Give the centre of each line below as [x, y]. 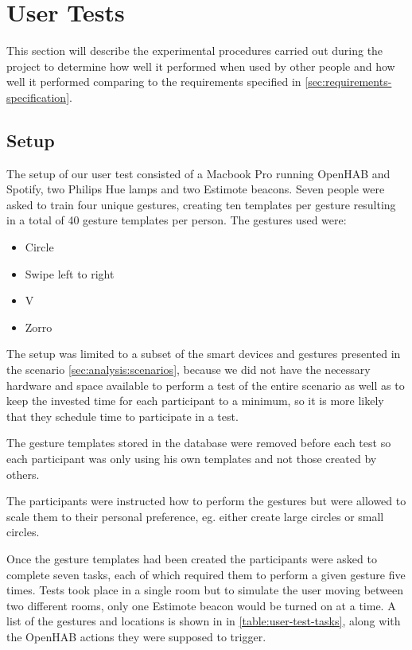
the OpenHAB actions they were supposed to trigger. [136, 636]
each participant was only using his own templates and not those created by [192, 459]
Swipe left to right [70, 273]
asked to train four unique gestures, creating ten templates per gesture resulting [201, 204]
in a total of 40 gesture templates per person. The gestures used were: [177, 220]
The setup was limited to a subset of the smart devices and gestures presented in [204, 354]
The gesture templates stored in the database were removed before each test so [199, 443]
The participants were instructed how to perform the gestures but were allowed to [206, 501]
